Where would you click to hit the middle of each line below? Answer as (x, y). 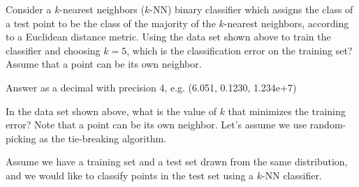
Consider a (29, 9)
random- (328, 125)
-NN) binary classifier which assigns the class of (251, 9)
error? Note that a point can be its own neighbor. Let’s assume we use (156, 125)
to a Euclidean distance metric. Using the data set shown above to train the (168, 37)
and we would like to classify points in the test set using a (130, 175)
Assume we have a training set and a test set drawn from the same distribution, (177, 162)
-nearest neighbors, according (286, 23)
